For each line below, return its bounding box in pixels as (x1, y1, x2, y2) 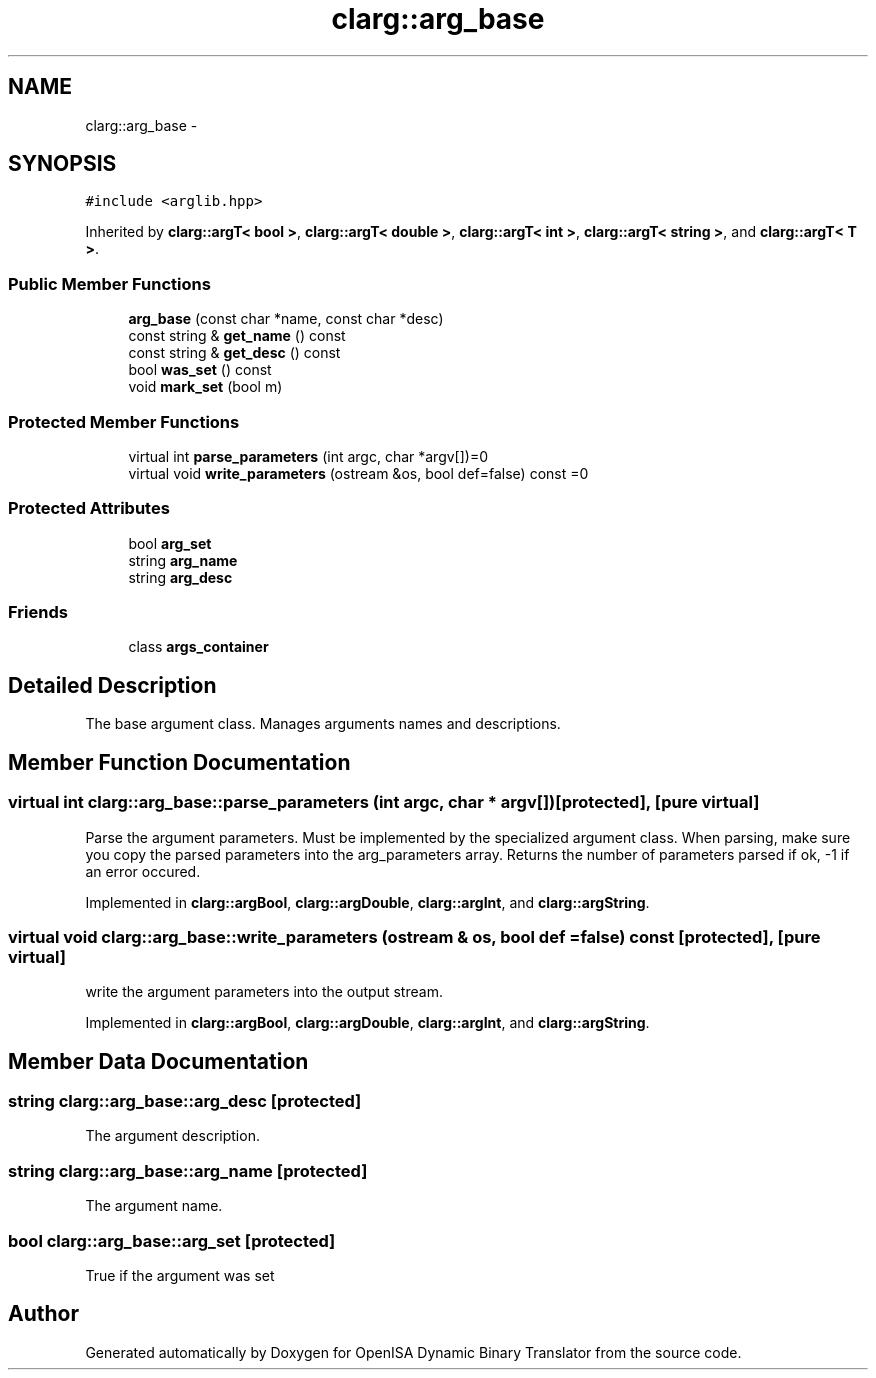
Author (8, 1301, 79, 1327)
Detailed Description (8, 672, 217, 698)
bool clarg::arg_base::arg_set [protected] (8, 1230, 336, 1251)
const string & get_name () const (128, 327, 346, 345)
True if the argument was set (85, 1266, 275, 1284)
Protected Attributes (8, 498, 170, 519)
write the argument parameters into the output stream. (85, 983, 443, 1001)
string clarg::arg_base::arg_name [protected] (8, 1160, 368, 1181)
